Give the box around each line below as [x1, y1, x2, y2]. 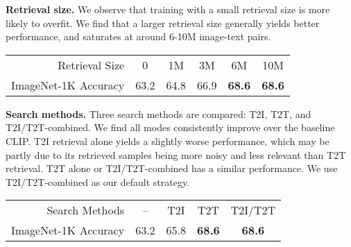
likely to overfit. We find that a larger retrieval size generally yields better [6, 15, 320, 30]
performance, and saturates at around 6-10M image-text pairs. [6, 29, 271, 44]
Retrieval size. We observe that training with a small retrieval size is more [6, 2, 330, 16]
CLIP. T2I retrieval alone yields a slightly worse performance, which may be [6, 133, 329, 148]
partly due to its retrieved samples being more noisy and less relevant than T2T [6, 147, 346, 162]
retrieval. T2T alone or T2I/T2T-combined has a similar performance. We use [6, 161, 338, 176]
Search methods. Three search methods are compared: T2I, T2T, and [6, 106, 311, 121]
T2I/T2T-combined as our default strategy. [6, 174, 190, 189]
